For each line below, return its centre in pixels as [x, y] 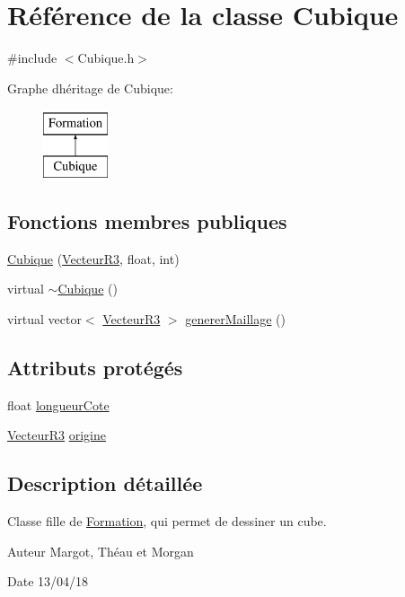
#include [32, 58]
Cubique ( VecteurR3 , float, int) [93, 258]
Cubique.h [106, 58]
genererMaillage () [235, 318]
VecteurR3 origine [57, 435]
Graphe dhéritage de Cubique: [90, 88]
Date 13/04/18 [48, 581]
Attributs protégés [95, 367]
